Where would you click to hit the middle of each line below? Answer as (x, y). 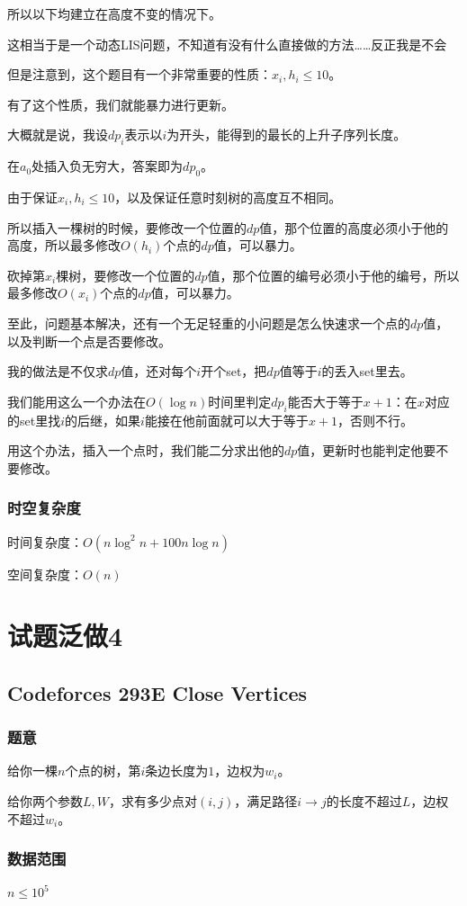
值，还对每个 (159, 371)
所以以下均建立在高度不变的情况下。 (114, 13)
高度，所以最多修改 (64, 245)
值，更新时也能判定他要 (367, 450)
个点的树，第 (103, 771)
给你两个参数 (45, 801)
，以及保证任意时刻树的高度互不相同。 (228, 197)
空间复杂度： (45, 574)
